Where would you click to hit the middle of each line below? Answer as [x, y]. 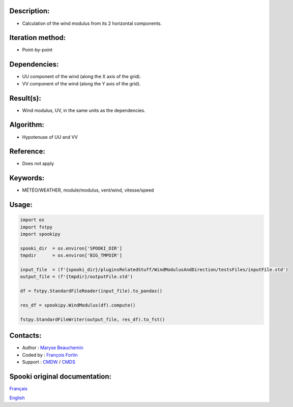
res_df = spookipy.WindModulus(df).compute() [78, 305]
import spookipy [40, 234]
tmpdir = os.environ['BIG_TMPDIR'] [71, 256]
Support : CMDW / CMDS [49, 362]
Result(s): [25, 98]
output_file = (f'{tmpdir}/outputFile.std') [77, 277]
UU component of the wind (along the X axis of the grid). [82, 77]
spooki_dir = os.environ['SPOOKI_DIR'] [71, 248]
